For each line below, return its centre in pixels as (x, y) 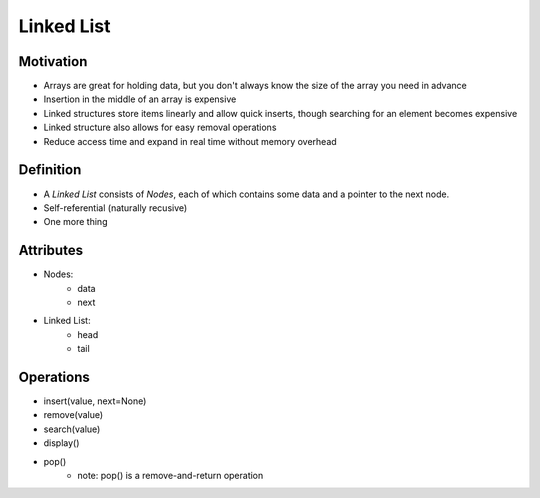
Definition (50, 170)
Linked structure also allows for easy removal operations (160, 127)
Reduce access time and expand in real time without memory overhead (190, 141)
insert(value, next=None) (95, 401)
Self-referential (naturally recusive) (115, 207)
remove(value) (73, 415)
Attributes (51, 250)
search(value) (72, 429)
